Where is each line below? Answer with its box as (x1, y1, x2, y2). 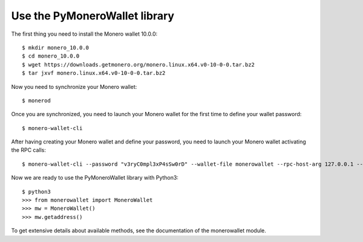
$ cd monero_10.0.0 (22, 53, 80, 60)
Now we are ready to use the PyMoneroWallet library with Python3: (11, 174, 178, 181)
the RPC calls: (11, 146, 47, 154)
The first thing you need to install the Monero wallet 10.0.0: (11, 30, 158, 38)
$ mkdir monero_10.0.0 (22, 44, 90, 51)
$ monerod (22, 97, 51, 104)
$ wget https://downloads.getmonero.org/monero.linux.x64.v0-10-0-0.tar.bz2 (22, 61, 255, 68)
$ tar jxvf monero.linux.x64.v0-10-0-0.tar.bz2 (22, 70, 166, 77)
